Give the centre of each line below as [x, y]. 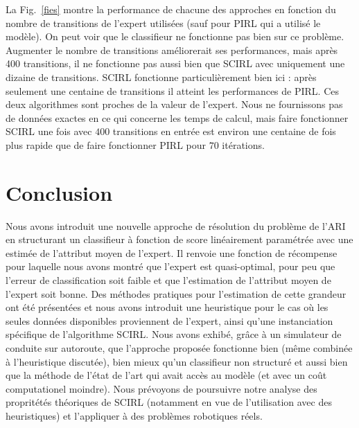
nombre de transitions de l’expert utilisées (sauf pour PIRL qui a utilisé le [163, 23]
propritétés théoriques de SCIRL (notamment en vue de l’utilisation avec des [169, 402]
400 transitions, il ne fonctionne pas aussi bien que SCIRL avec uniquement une [175, 63]
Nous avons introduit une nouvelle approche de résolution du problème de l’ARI [176, 225]
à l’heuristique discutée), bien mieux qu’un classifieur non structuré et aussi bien [177, 361]
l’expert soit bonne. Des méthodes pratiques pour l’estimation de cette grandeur [176, 293]
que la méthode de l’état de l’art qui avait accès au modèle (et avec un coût [166, 375]
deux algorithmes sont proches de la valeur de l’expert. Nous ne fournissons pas [174, 104]
